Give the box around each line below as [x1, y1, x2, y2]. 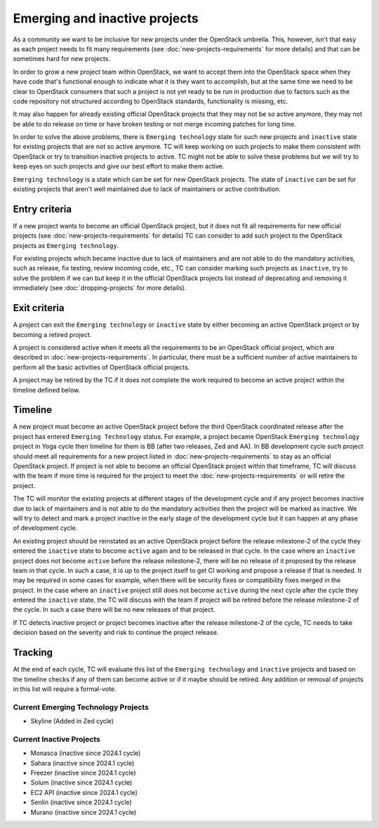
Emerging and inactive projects [13, 11, 199, 26]
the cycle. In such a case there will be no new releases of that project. [13, 605, 215, 614]
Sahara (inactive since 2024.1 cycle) [30, 758, 135, 767]
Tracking [13, 647, 53, 659]
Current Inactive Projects [13, 734, 101, 744]
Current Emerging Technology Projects [13, 702, 149, 712]
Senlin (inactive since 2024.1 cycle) [30, 798, 133, 807]
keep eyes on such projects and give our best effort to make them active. [13, 162, 225, 171]
